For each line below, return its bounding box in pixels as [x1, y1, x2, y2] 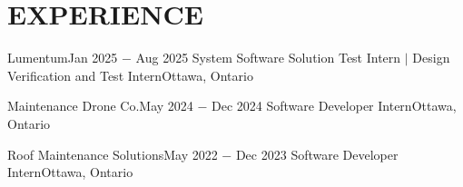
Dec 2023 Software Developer [235, 144, 399, 163]
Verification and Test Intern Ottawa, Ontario [7, 65, 253, 84]
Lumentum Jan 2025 [7, 48, 118, 67]
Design [412, 48, 450, 67]
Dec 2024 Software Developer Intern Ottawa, [212, 96, 457, 115]
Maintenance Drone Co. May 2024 [7, 96, 193, 115]
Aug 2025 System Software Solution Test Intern [135, 48, 401, 67]
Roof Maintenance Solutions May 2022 [7, 144, 218, 163]
